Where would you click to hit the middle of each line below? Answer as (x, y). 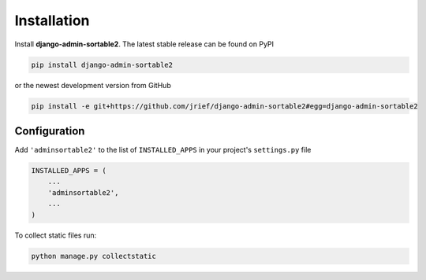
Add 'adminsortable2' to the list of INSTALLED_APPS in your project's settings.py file (163, 150)
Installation (52, 20)
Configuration (50, 131)
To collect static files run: (56, 235)
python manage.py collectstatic (94, 256)
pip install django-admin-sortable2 (102, 64)
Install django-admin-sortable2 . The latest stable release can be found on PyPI (144, 44)
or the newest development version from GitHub (93, 85)
